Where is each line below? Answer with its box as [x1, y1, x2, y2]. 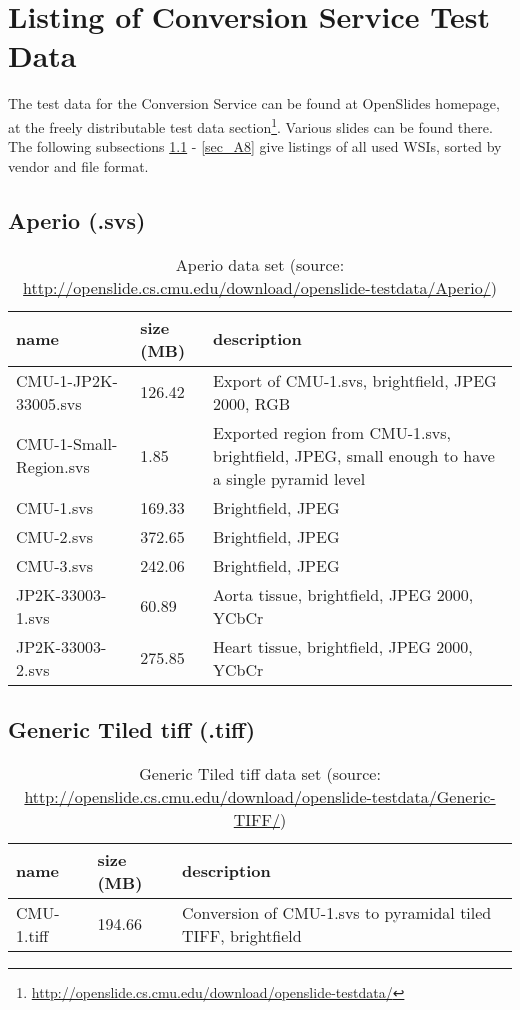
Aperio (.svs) [8, 204, 146, 235]
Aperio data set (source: [175, 252, 345, 276]
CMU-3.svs [16, 553, 94, 577]
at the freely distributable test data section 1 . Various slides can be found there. [8, 113, 493, 137]
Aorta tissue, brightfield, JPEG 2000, [213, 582, 474, 606]
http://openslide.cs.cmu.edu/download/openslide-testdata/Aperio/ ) [23, 275, 497, 299]
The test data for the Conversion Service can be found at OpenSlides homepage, [8, 93, 500, 114]
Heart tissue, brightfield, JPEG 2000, [213, 634, 473, 658]
